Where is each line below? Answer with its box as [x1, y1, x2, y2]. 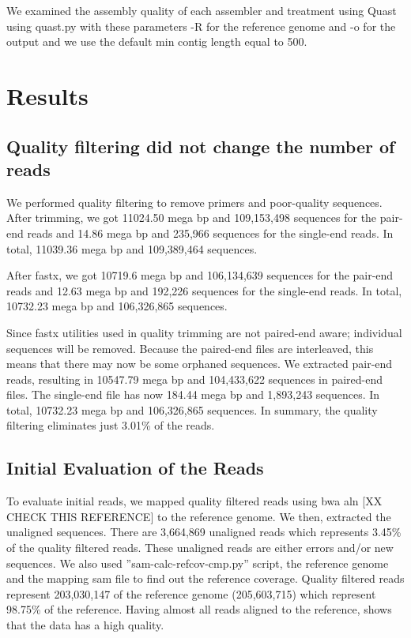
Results [6, 79, 89, 111]
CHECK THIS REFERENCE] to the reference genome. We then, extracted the [6, 508, 391, 524]
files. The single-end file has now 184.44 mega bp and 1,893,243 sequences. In [6, 386, 380, 403]
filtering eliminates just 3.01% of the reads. [6, 417, 215, 433]
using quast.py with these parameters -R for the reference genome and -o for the [6, 17, 396, 34]
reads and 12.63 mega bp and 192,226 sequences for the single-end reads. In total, [6, 282, 402, 298]
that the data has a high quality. [6, 617, 164, 633]
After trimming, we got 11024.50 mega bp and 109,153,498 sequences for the [6, 209, 377, 226]
